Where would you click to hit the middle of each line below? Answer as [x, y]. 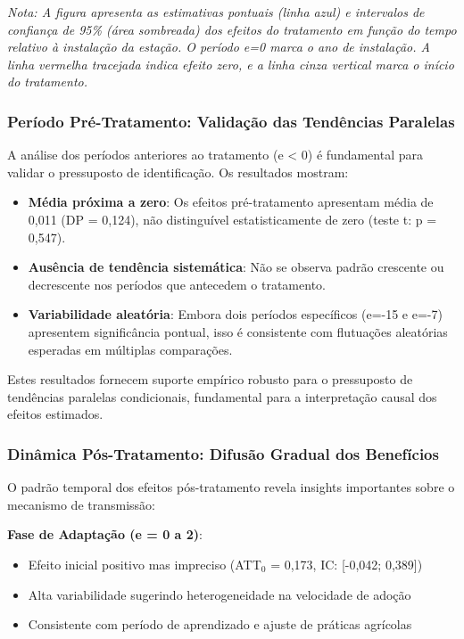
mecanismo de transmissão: [81, 504]
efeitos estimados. [55, 414]
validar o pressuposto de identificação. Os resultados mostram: [178, 172]
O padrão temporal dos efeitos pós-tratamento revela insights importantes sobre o [231, 487]
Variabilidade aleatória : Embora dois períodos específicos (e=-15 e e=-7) [235, 314]
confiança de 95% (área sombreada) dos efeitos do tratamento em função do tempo [232, 29]
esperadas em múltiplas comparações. [130, 349]
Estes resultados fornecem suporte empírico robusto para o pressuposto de [210, 379]
